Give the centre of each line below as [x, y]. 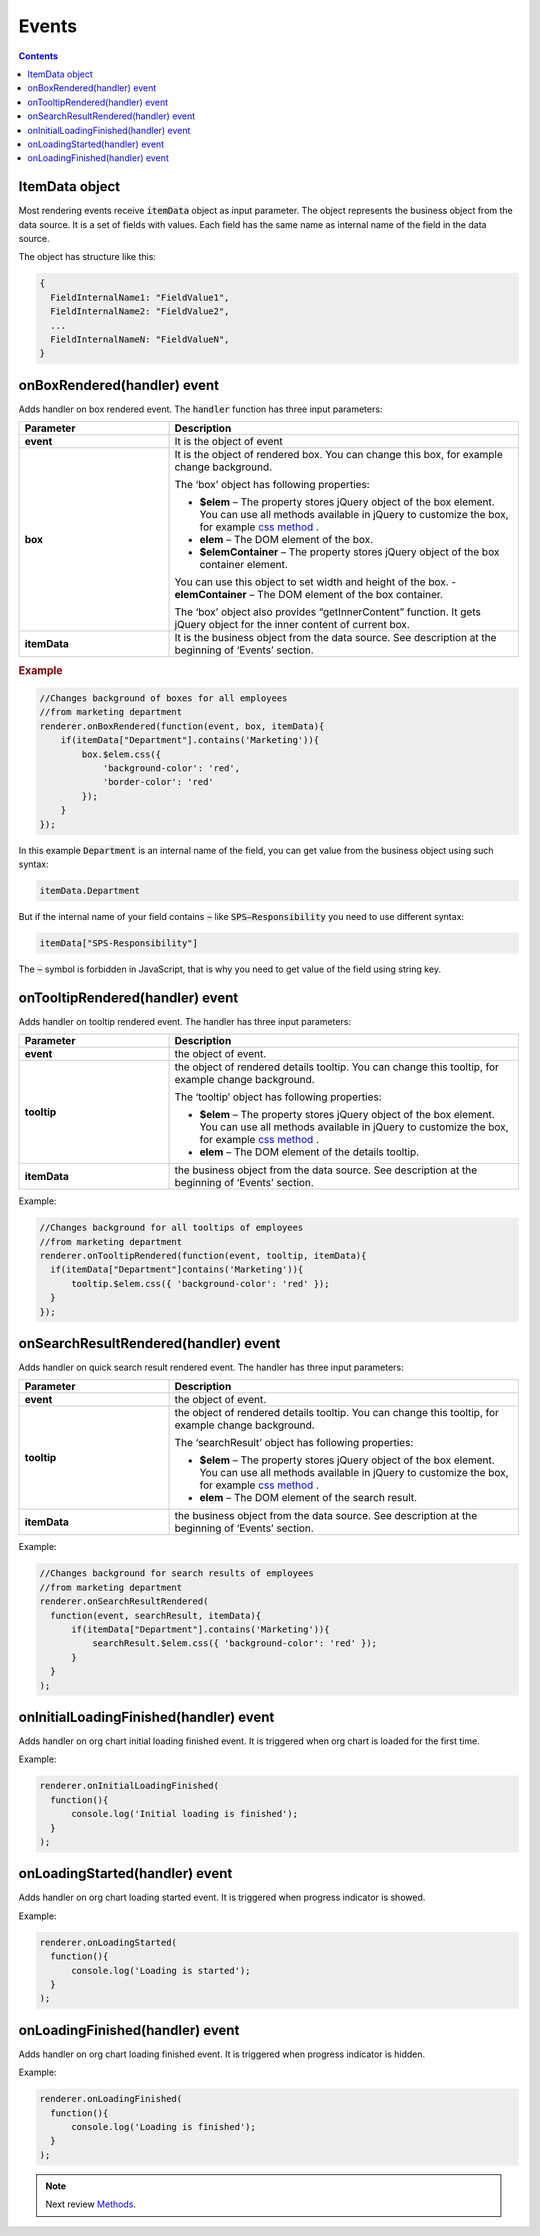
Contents [38, 56]
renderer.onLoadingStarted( [108, 1942]
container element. [244, 565]
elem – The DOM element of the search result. [308, 1498]
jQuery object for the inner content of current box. [292, 625]
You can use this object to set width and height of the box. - [315, 582]
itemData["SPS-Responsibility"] [119, 943]
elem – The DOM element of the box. [286, 540]
